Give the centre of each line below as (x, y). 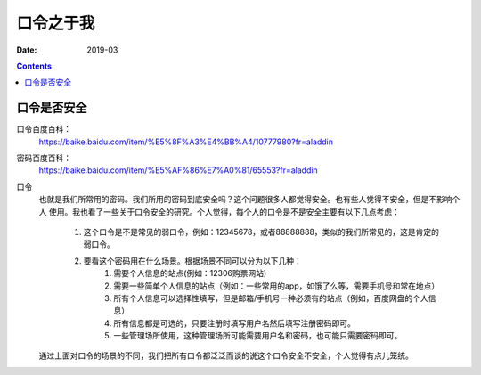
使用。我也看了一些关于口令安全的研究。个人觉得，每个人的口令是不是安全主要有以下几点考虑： (224, 212)
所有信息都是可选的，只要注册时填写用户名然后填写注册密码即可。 (234, 323)
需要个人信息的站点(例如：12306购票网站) (190, 273)
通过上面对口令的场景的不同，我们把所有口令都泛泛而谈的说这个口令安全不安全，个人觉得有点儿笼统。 (226, 355)
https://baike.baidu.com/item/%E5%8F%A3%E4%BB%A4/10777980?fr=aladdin (186, 142)
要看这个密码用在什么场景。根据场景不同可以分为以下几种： (192, 261)
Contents (34, 66)
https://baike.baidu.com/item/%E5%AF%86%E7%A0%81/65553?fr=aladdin (178, 170)
